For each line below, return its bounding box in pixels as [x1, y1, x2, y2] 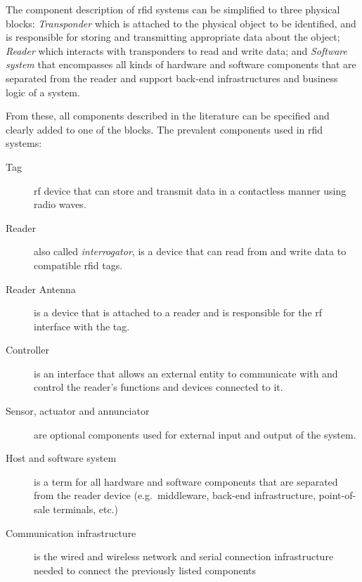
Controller [6, 342, 49, 357]
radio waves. [34, 197, 86, 212]
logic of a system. [6, 84, 80, 99]
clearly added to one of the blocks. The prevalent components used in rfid [6, 122, 323, 136]
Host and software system [6, 451, 117, 465]
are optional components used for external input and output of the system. [34, 427, 356, 441]
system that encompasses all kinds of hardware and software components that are [6, 57, 356, 72]
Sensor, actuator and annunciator [6, 403, 150, 418]
